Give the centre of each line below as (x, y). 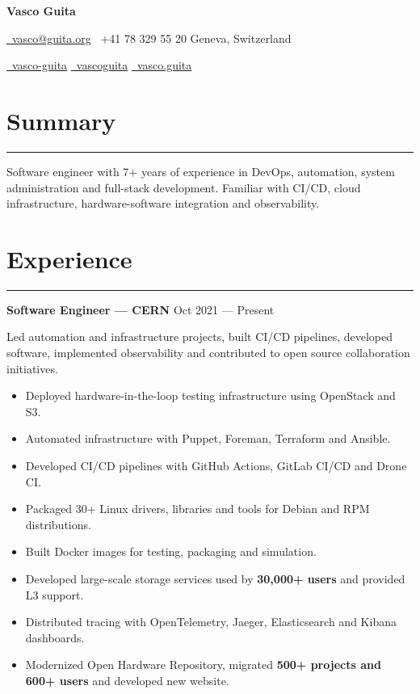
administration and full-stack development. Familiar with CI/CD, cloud (184, 187)
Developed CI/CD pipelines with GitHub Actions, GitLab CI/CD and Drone (216, 465)
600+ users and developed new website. (127, 680)
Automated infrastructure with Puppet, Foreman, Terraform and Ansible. (208, 438)
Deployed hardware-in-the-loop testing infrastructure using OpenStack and (210, 395)
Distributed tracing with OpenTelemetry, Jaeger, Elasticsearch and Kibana (211, 622)
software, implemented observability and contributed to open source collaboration (208, 352)
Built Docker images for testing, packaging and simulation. (171, 551)
